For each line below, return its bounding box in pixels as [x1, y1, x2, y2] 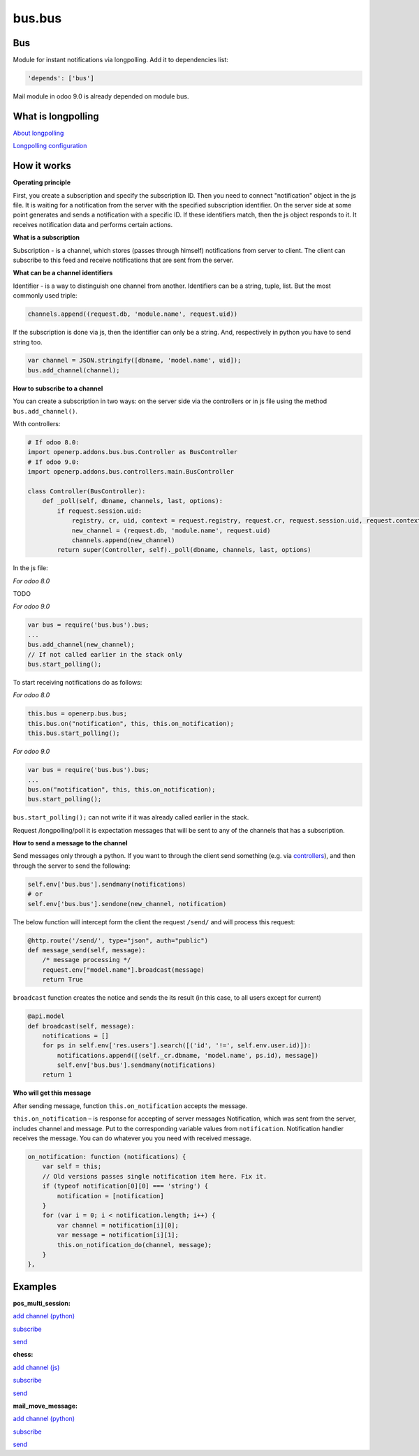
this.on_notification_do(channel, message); [57, 1241, 212, 1248]
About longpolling [13, 129, 64, 137]
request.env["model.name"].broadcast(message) [42, 966, 205, 974]
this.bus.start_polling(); [27, 729, 120, 737]
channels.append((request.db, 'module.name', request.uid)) [27, 310, 238, 318]
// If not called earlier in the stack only [27, 650, 183, 658]
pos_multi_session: [13, 1299, 71, 1307]
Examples [13, 1281, 57, 1293]
